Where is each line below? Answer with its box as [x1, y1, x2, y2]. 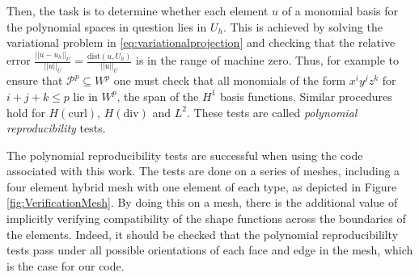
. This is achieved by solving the [222, 18, 383, 35]
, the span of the [116, 87, 199, 104]
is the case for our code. [6, 257, 125, 274]
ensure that [6, 72, 63, 89]
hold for [6, 103, 45, 120]
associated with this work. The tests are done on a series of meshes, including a [6, 162, 400, 179]
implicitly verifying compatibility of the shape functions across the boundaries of [6, 210, 406, 227]
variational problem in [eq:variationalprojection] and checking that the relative [6, 34, 396, 51]
